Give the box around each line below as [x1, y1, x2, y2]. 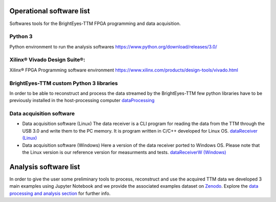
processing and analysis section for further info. [9, 190, 111, 196]
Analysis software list [9, 162, 80, 171]
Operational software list [9, 7, 90, 15]
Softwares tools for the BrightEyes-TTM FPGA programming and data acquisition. [9, 20, 181, 27]
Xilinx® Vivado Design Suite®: [9, 56, 85, 63]
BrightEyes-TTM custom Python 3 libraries [9, 80, 118, 87]
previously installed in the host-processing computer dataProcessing [9, 97, 155, 104]
